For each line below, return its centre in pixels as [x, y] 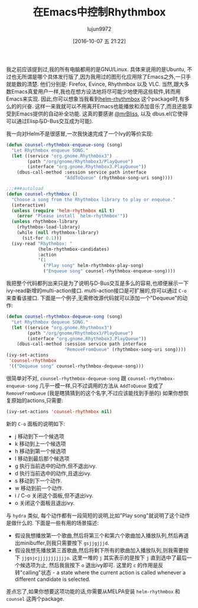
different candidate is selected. [52, 579]
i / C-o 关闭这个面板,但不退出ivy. [54, 496]
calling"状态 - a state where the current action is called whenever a [104, 572]
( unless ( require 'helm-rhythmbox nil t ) [63, 211]
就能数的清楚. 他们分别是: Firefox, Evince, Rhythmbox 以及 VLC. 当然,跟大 [95, 84]
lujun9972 [99, 29]
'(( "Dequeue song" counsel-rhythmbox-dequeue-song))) [76, 366]
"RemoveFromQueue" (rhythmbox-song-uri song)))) [125, 350]
